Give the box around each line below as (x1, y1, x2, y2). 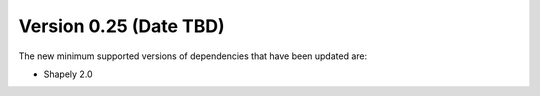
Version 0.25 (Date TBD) (18, 15, 225, 37)
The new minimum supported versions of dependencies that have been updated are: (18, 50, 368, 62)
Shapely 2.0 (43, 68, 94, 80)
